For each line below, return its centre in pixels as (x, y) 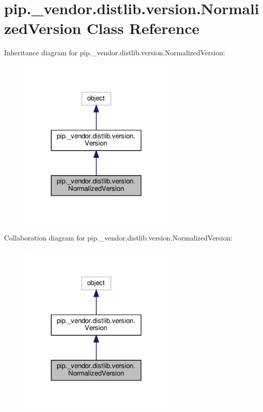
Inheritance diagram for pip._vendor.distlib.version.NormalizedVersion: (115, 53)
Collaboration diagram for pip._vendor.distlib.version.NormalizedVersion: (118, 237)
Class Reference (143, 28)
